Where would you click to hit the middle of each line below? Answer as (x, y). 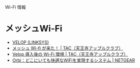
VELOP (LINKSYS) (30, 42)
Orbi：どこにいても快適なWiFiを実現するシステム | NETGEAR (73, 60)
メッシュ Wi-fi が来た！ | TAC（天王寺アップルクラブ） (68, 48)
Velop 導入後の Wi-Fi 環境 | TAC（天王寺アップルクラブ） (70, 54)
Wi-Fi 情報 (15, 7)
